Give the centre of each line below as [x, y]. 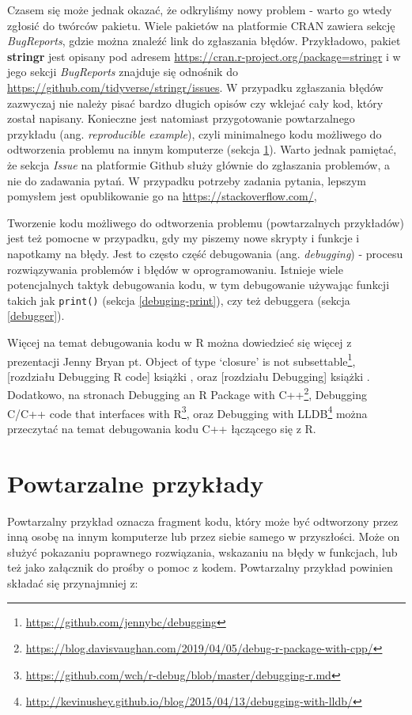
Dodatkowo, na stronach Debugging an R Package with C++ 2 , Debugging [187, 394]
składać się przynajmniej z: [73, 582]
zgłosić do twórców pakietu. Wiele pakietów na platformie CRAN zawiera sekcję [201, 25]
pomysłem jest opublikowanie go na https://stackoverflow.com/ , [162, 196]
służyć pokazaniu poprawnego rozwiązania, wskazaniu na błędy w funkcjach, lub [202, 551]
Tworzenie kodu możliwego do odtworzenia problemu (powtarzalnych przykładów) [206, 222]
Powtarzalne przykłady [136, 483]
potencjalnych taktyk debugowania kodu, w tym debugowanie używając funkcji [198, 285]
